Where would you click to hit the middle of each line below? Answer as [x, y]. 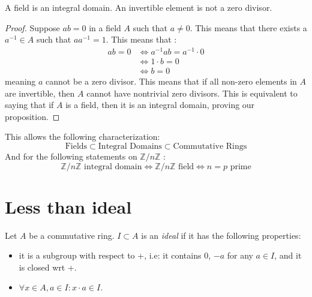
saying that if [29, 105]
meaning [20, 81]
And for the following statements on [71, 156]
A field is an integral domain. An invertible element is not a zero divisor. [139, 7]
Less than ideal [68, 206]
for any [240, 255]
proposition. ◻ [32, 116]
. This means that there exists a [248, 27]
